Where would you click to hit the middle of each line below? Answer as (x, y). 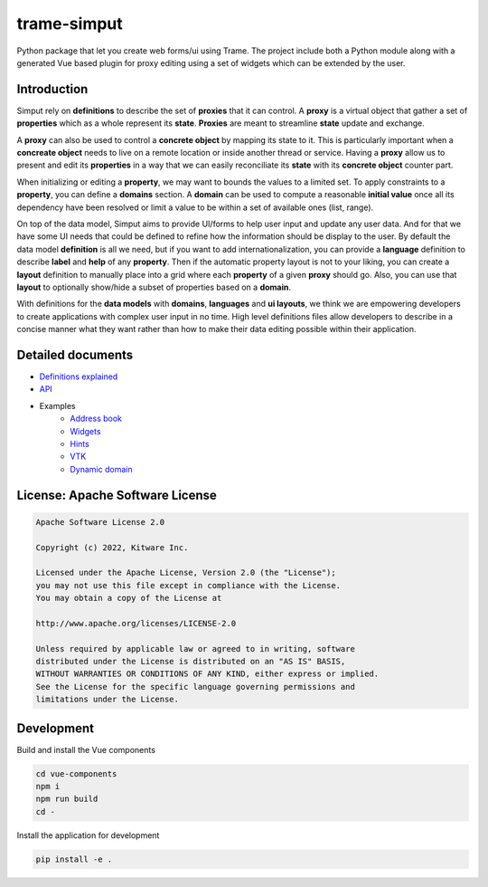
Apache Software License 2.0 (100, 522)
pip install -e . (74, 859)
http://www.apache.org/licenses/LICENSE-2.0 (136, 623)
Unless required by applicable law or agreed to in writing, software (196, 649)
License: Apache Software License (117, 495)
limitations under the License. (108, 700)
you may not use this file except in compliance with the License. (188, 585)
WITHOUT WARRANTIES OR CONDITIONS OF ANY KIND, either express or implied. (207, 674)
